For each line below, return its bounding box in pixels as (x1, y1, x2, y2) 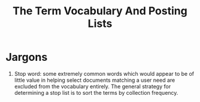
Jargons (5, 51, 48, 64)
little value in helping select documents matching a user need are (14, 76, 175, 84)
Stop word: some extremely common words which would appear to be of (14, 70, 195, 77)
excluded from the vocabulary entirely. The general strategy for (14, 82, 171, 90)
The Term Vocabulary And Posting (12, 4, 188, 18)
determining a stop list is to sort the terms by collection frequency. (14, 89, 178, 96)
